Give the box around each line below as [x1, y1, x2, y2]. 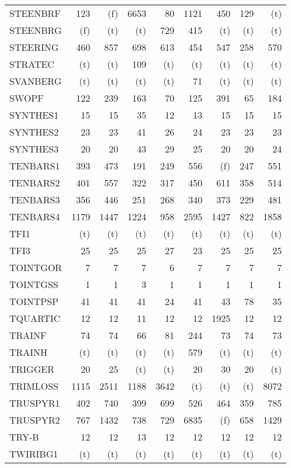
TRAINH [9, 345, 48, 359]
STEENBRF [9, 6, 61, 20]
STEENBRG [9, 23, 62, 37]
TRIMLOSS [9, 379, 59, 393]
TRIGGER [9, 362, 54, 376]
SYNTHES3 [9, 142, 59, 155]
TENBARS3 [9, 193, 60, 206]
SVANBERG [9, 74, 62, 88]
